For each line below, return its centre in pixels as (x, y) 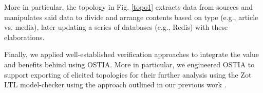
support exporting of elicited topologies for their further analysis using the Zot (128, 74)
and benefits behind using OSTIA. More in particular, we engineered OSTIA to (129, 64)
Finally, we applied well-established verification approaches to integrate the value (131, 54)
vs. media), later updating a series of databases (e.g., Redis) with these (116, 27)
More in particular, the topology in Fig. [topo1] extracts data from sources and (129, 7)
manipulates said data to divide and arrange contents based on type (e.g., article (131, 17)
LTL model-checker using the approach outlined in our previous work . (115, 85)
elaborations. (24, 37)
